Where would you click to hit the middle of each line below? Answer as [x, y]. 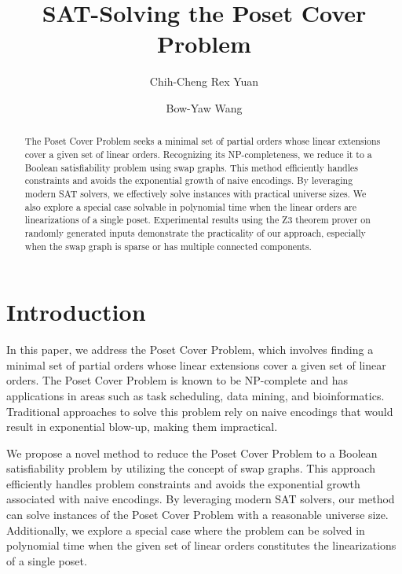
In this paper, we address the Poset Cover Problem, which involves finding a [190, 350]
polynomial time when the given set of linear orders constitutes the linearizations [201, 545]
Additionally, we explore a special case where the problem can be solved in [186, 530]
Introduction [76, 312]
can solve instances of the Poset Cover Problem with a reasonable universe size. [197, 515]
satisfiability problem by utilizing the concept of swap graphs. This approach [191, 468]
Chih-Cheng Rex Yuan [204, 81]
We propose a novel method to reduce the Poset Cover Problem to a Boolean [192, 453]
